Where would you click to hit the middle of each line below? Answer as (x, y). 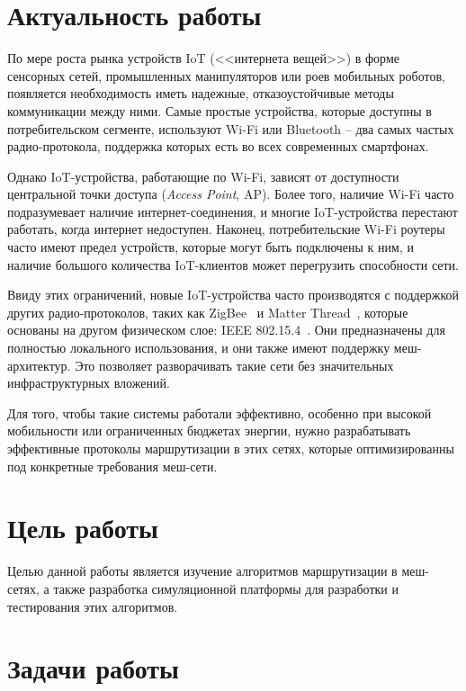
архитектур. (39, 365)
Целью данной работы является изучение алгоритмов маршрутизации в (202, 571)
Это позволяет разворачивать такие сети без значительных (234, 365)
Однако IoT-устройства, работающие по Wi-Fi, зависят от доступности (203, 176)
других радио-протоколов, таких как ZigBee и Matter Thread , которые (208, 312)
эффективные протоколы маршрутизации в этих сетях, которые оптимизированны (231, 448)
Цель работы (83, 528)
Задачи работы (93, 668)
